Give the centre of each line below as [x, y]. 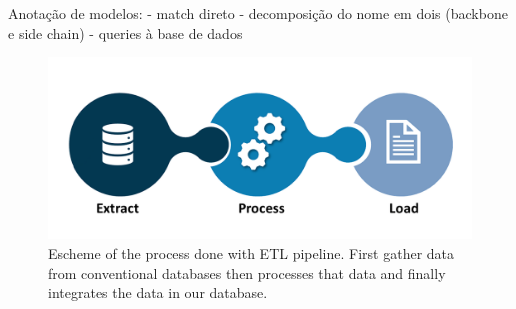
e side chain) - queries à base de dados [125, 32]
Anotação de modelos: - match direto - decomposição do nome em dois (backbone [258, 13]
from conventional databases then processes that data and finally [247, 272]
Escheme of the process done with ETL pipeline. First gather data [251, 252]
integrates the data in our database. [158, 292]
